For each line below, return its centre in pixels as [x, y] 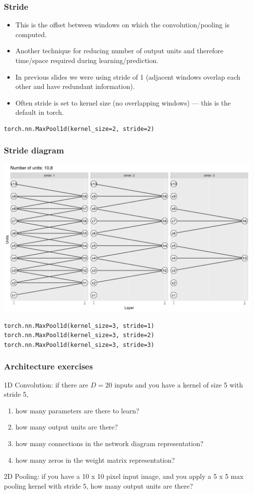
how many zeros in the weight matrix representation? [95, 460]
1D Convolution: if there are [46, 384]
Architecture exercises [49, 366]
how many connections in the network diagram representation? [109, 443]
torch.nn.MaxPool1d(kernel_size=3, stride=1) [79, 326]
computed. [31, 34]
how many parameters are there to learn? [77, 410]
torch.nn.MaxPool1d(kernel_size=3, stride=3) [79, 345]
